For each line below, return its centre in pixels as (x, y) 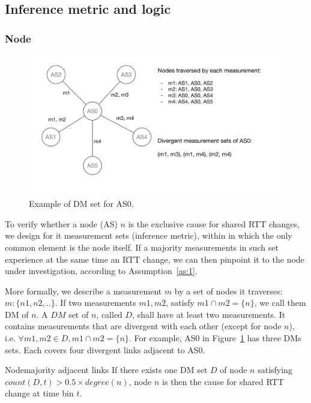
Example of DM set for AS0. (81, 204)
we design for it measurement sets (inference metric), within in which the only (149, 235)
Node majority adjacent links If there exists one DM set (106, 370)
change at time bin (39, 393)
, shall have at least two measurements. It (209, 314)
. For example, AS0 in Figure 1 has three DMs (215, 338)
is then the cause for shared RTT (223, 381)
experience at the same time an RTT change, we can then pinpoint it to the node (155, 259)
